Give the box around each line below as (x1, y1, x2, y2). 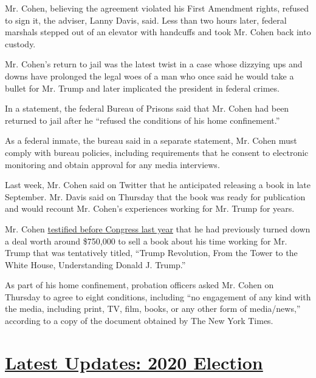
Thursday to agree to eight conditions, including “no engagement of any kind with (5, 290, 311, 303)
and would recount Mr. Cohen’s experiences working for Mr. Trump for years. (5, 202, 295, 215)
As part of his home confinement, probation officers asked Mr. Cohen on (5, 278, 274, 291)
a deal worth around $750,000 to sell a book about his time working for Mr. (5, 234, 287, 247)
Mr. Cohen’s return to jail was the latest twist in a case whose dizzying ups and (5, 58, 303, 70)
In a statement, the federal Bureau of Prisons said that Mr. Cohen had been (5, 102, 289, 115)
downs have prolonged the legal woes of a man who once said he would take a (5, 69, 294, 82)
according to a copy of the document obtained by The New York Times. (5, 314, 273, 327)
